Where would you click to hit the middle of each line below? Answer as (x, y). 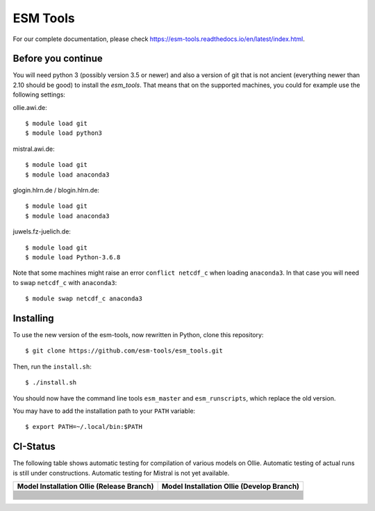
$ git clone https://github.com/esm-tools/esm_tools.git (124, 351)
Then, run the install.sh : (52, 366)
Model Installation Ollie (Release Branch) (85, 487)
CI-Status (34, 447)
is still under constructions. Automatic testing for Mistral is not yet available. (121, 473)
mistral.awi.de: (34, 149)
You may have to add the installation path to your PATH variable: (104, 411)
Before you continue (58, 59)
